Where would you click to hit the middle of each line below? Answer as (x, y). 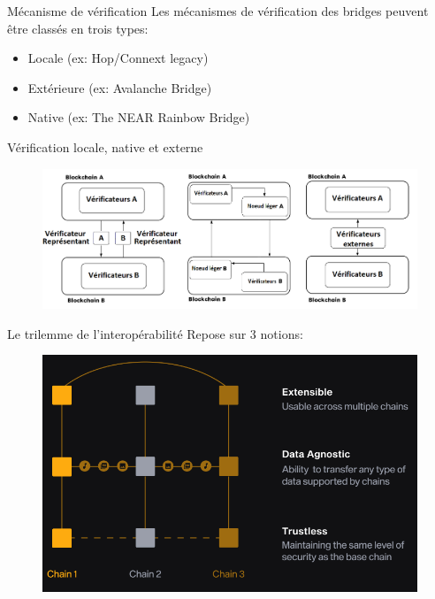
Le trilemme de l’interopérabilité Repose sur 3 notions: (155, 333)
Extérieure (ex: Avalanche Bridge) (120, 87)
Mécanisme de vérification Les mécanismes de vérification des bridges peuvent (218, 11)
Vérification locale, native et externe (105, 146)
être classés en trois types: (78, 28)
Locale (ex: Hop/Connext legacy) (118, 58)
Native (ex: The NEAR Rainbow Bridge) (139, 117)
